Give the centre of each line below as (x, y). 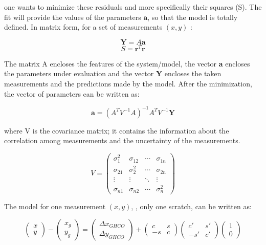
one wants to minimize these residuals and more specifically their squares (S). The (133, 7)
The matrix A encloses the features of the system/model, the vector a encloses (127, 63)
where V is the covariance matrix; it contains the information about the (117, 130)
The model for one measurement (55, 206)
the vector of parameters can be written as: (72, 93)
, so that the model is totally (193, 17)
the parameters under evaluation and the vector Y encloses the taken (113, 73)
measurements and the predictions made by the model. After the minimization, (128, 84)
